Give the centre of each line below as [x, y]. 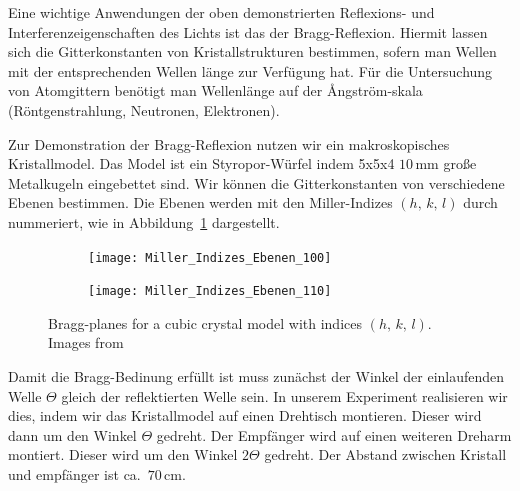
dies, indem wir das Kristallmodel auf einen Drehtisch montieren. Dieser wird [245, 415]
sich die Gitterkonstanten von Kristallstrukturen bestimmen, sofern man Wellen [252, 51]
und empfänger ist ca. [74, 474]
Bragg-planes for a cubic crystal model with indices [205, 322]
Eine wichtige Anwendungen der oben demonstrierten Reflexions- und [221, 12]
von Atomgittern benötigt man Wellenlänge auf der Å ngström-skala [215, 90]
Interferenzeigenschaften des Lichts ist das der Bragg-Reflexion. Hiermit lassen [248, 31]
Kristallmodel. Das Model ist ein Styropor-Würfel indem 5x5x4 [201, 163]
